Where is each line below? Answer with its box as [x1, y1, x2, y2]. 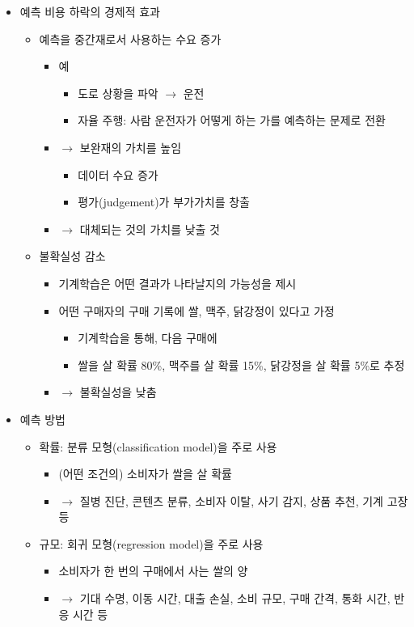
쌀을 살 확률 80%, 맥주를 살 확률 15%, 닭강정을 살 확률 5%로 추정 [78, 356, 405, 373]
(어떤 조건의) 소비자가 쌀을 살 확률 [58, 465, 232, 482]
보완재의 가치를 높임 [79, 138, 182, 155]
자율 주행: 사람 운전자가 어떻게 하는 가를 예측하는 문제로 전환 [78, 112, 386, 129]
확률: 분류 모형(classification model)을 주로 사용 [39, 438, 277, 455]
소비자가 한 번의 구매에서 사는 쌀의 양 [58, 562, 248, 579]
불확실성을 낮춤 [79, 383, 157, 400]
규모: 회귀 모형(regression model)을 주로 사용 [39, 535, 264, 552]
